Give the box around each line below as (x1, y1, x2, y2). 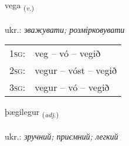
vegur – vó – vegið (35, 80, 110, 94)
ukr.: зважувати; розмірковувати (5, 23, 125, 35)
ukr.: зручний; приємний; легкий (5, 130, 118, 142)
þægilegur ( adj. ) (5, 106, 59, 120)
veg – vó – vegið (35, 46, 101, 60)
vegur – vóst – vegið (35, 63, 117, 77)
